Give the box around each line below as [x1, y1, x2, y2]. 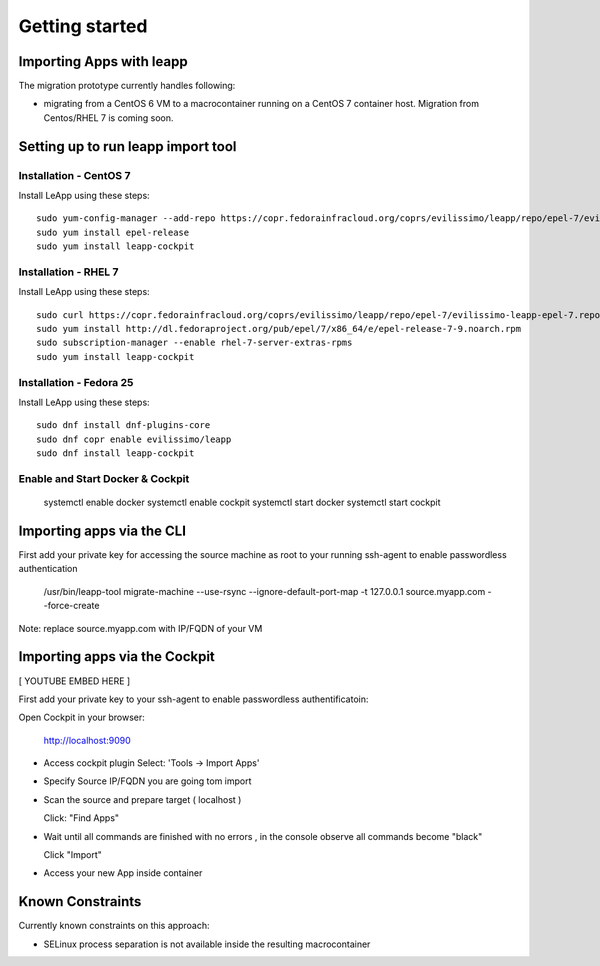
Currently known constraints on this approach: [18, 920, 210, 932]
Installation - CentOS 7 [18, 168, 131, 182]
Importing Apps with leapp [18, 53, 189, 70]
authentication [18, 563, 79, 575]
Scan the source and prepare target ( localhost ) [43, 793, 242, 805]
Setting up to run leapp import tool [18, 138, 237, 155]
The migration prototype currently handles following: [18, 80, 236, 92]
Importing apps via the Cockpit [18, 648, 215, 665]
